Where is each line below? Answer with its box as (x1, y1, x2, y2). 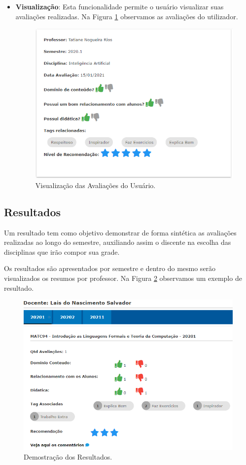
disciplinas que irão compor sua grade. (4, 246, 120, 257)
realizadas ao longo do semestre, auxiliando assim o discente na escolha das (4, 237, 231, 247)
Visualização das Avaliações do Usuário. (35, 180, 156, 190)
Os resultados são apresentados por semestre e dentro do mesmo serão (4, 263, 216, 273)
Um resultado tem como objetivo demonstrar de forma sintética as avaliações (4, 227, 237, 237)
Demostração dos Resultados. (24, 452, 112, 462)
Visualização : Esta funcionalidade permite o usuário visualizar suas (15, 1, 224, 11)
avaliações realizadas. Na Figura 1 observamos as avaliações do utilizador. (15, 11, 238, 21)
